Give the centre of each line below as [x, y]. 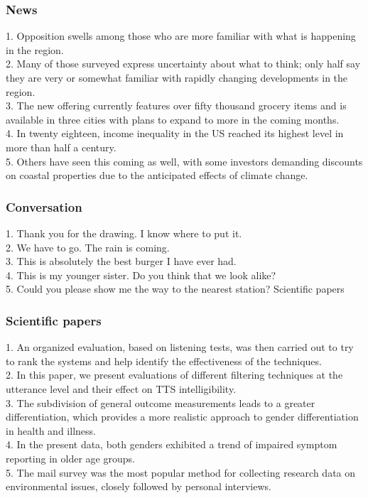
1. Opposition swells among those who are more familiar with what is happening [181, 36]
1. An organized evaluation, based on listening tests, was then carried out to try [180, 347]
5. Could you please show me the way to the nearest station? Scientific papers [175, 289]
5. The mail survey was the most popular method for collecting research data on [181, 472]
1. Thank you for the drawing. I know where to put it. [124, 233]
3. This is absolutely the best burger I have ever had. [121, 261]
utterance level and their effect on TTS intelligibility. [121, 388]
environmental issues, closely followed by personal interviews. [139, 486]
